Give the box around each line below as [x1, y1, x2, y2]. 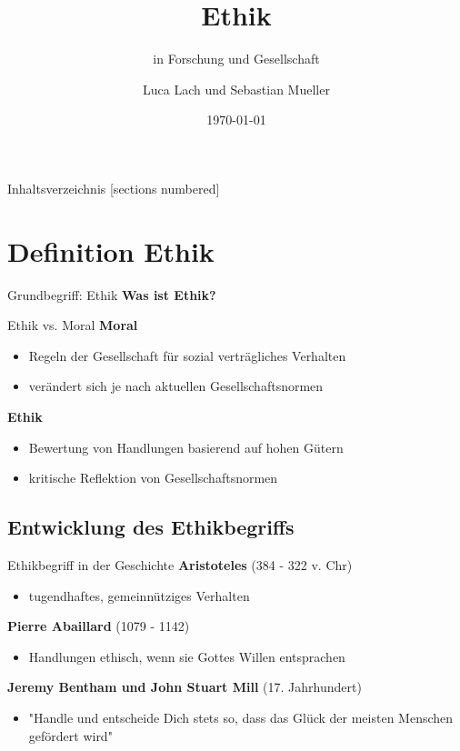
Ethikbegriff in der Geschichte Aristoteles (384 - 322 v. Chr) [7, 555, 353, 574]
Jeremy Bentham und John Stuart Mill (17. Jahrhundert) [7, 677, 362, 696]
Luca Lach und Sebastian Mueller [143, 79, 330, 98]
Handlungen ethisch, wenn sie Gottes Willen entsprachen [28, 646, 345, 666]
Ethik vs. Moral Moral [7, 315, 138, 335]
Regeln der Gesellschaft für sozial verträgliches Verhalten [28, 345, 346, 365]
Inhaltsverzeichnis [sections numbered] [7, 178, 220, 197]
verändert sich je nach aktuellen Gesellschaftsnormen [28, 376, 324, 396]
